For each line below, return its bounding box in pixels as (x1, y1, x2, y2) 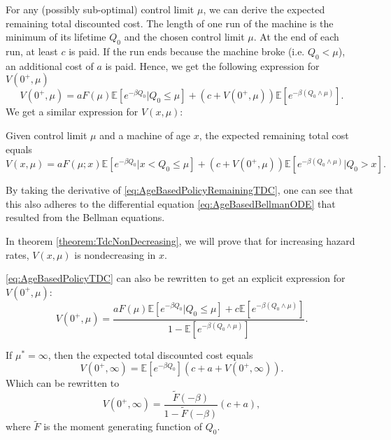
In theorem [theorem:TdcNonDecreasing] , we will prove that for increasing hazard (6, 233, 355, 248)
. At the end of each (253, 29, 339, 44)
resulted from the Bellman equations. (6, 210, 165, 225)
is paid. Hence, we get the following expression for (105, 58, 320, 73)
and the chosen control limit (124, 29, 245, 44)
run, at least (6, 43, 58, 58)
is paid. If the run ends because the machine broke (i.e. (69, 43, 305, 58)
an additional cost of (6, 58, 94, 73)
